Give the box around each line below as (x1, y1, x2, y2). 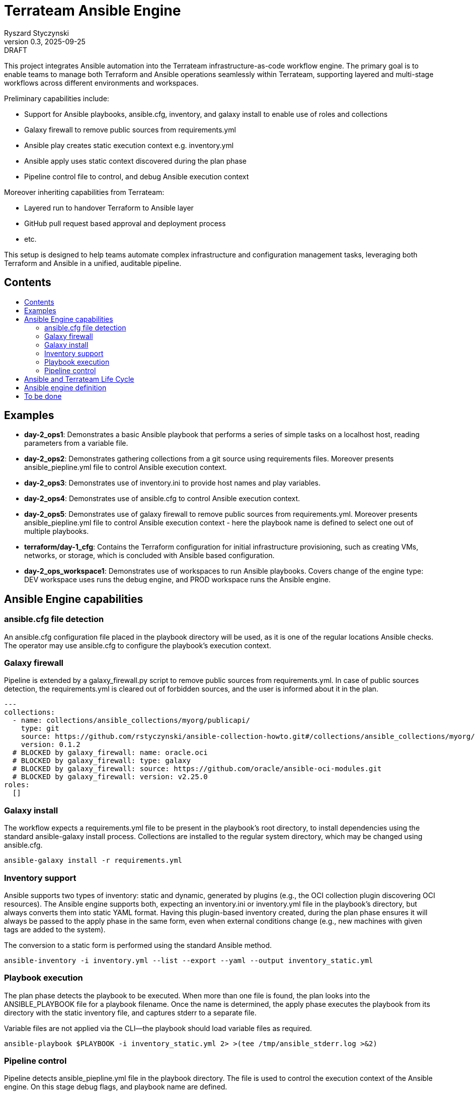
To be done (24, 391, 62, 400)
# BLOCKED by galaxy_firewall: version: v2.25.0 (12, 773, 208, 781)
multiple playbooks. (24, 527, 89, 536)
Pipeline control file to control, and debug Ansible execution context (24, 172, 249, 181)
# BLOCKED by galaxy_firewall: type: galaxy (12, 757, 191, 765)
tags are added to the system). (4, 925, 106, 934)
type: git (21, 724, 59, 733)
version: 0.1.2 (21, 740, 81, 749)
